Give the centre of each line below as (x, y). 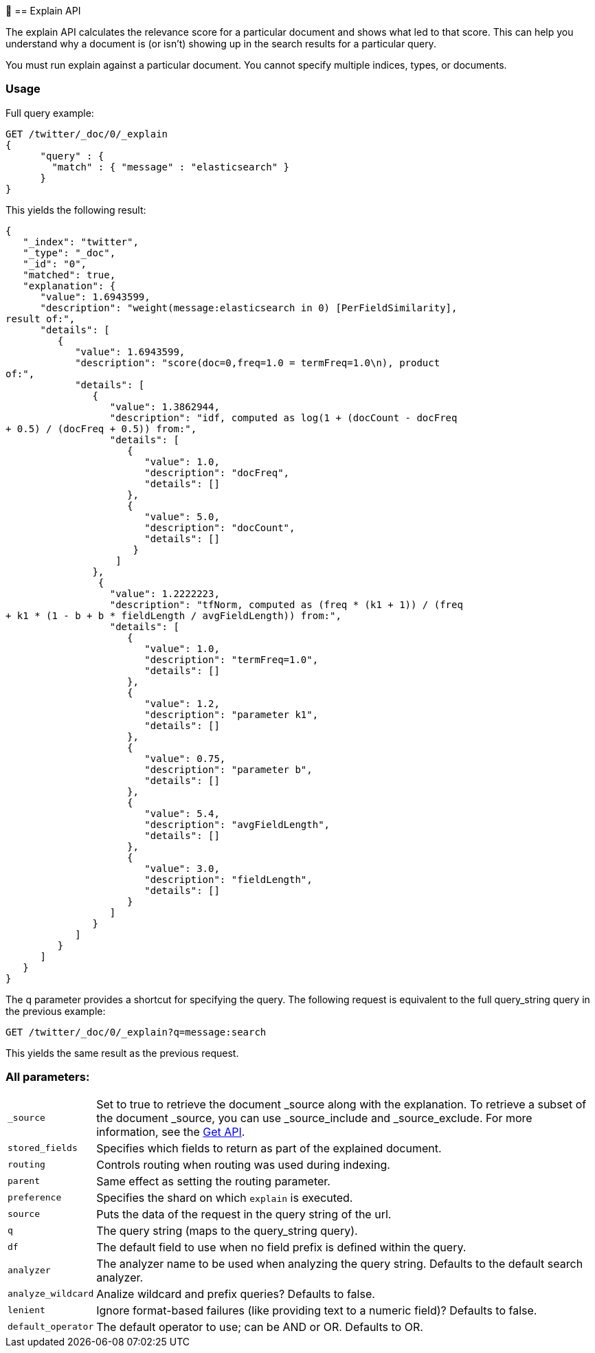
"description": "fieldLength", (228, 879)
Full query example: (50, 113)
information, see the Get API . (171, 1131)
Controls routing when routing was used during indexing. (243, 1164)
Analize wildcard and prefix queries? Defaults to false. (236, 1294)
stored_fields (43, 1148)
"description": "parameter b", (228, 769)
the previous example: (56, 1011)
